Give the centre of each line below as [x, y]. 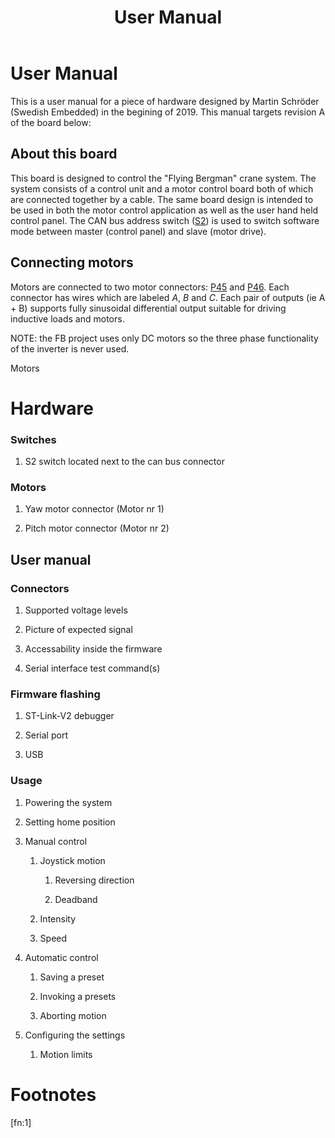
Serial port [46, 735]
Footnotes [53, 1094]
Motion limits [66, 1054]
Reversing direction [94, 880]
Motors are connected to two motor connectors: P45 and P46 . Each [150, 287]
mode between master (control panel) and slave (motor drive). [138, 231]
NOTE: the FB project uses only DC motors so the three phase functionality [164, 338]
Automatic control [61, 957]
